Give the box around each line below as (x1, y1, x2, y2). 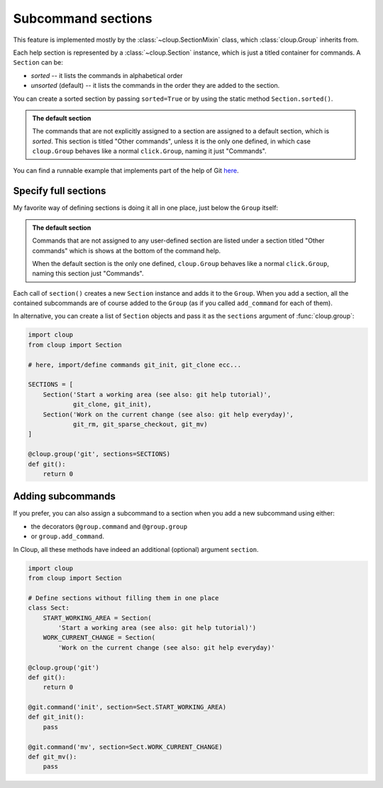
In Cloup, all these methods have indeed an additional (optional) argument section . (13, 545, 259, 553)
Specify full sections (13, 185, 106, 197)
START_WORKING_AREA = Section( (43, 614, 152, 622)
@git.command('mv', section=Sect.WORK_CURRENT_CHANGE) (28, 743, 223, 751)
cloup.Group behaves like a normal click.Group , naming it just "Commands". (32, 147, 267, 155)
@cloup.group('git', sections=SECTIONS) (28, 450, 170, 458)
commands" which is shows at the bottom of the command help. (32, 246, 221, 255)
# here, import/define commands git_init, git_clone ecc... (28, 360, 242, 369)
